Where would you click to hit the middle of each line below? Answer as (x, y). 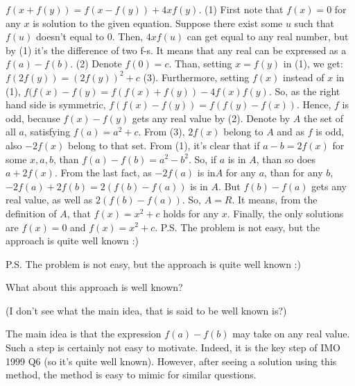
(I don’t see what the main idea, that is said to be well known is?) (146, 310)
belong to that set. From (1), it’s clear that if (164, 145)
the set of (323, 118)
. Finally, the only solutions (285, 213)
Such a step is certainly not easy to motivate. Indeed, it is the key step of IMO (173, 347)
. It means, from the (275, 200)
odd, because (33, 118)
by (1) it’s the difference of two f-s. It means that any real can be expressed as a (176, 50)
